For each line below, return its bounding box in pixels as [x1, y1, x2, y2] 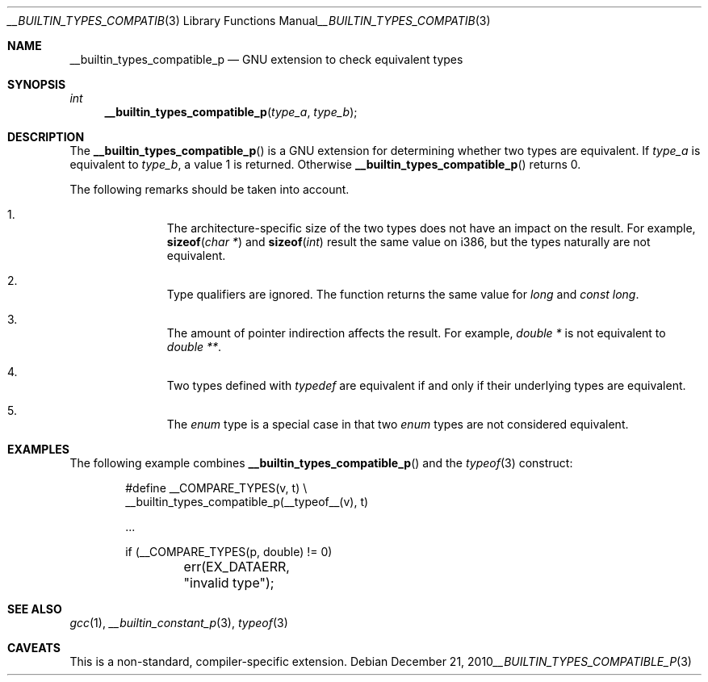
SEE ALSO [7, 602, 62, 616]
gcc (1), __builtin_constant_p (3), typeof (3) [69, 616, 288, 630]
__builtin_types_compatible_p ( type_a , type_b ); [104, 105, 358, 119]
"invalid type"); [183, 575, 274, 591]
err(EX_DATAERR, [183, 559, 290, 575]
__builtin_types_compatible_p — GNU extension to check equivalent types [69, 52, 463, 66]
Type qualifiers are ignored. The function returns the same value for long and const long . [166, 287, 639, 301]
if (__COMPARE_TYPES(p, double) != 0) [125, 545, 333, 559]
